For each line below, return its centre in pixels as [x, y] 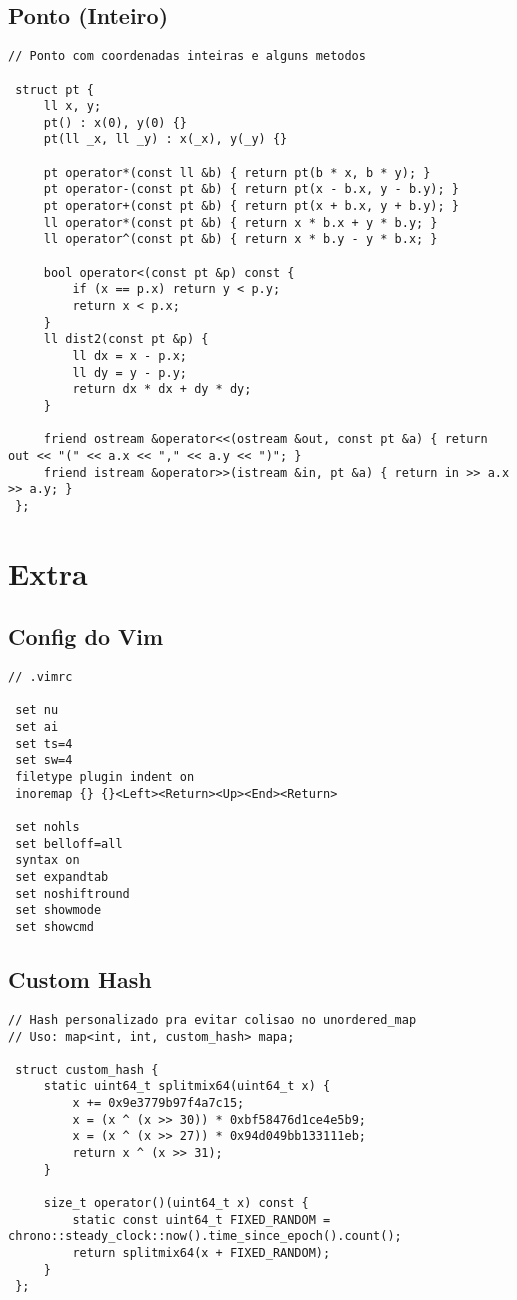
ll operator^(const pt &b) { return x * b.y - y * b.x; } [240, 239]
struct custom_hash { [87, 1069]
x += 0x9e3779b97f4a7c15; [158, 1103]
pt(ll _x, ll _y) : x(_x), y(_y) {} [165, 139]
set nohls [47, 827]
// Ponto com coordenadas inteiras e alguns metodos [187, 56]
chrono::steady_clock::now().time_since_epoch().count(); [205, 1236]
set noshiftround [72, 893]
